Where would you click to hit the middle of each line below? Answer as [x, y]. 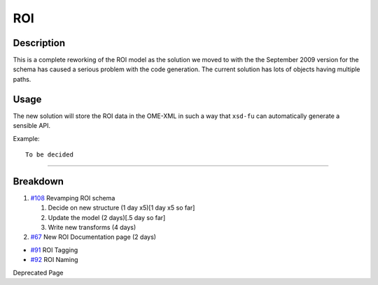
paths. [22, 79]
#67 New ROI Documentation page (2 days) [93, 237]
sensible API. [32, 126]
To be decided [49, 154]
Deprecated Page [38, 272]
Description [39, 43]
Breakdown [38, 181]
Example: [26, 138]
